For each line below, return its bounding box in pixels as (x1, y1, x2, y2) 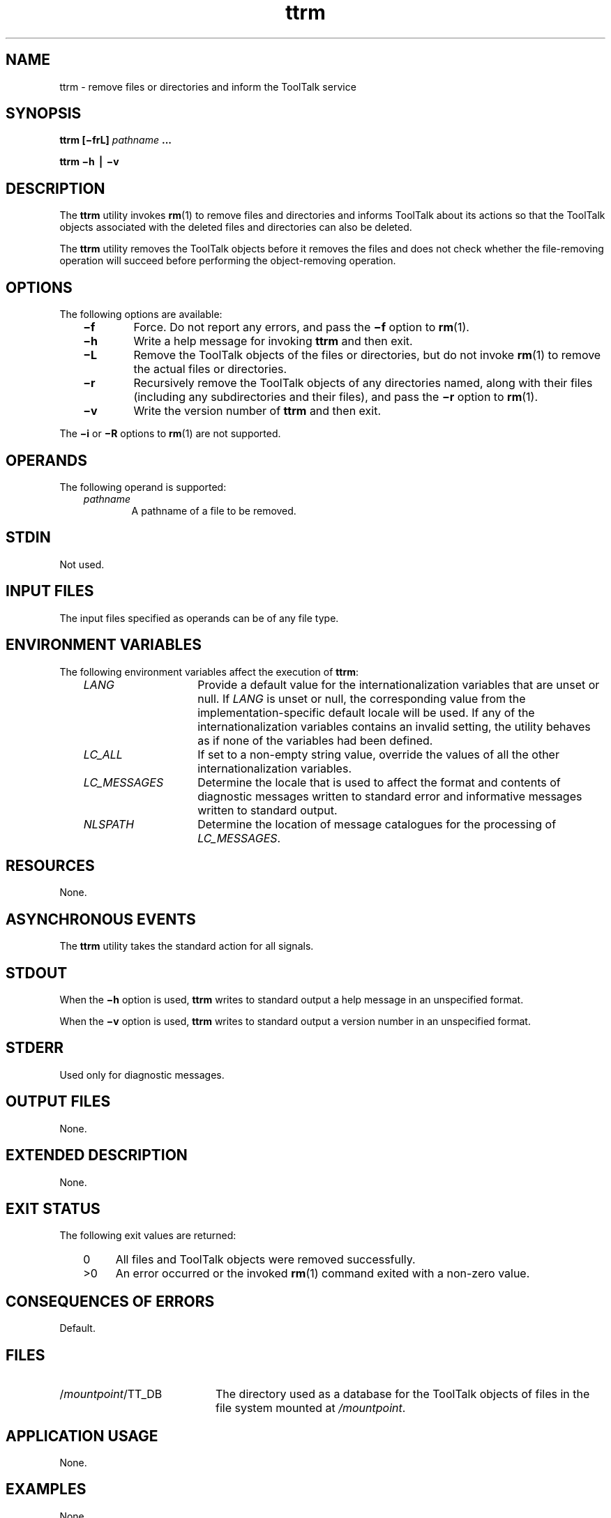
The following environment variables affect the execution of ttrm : (59, 665, 359, 678)
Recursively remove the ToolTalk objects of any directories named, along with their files (133, 376, 593, 390)
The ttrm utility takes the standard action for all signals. (59, 940, 314, 952)
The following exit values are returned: (59, 1229, 236, 1242)
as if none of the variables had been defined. (197, 733, 433, 747)
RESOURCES (6, 856, 95, 874)
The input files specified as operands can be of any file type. (59, 612, 339, 624)
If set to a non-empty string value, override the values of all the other (197, 747, 559, 761)
